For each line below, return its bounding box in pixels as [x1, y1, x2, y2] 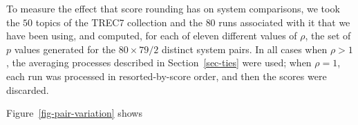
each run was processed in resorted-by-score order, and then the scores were [6, 68, 327, 83]
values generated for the [14, 41, 116, 56]
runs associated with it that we [218, 15, 350, 29]
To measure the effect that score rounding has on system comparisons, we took [6, 1, 340, 15]
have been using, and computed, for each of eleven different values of [6, 28, 297, 43]
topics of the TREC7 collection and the [35, 15, 202, 29]
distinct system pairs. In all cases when [161, 41, 328, 56]
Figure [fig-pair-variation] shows [6, 106, 142, 120]
